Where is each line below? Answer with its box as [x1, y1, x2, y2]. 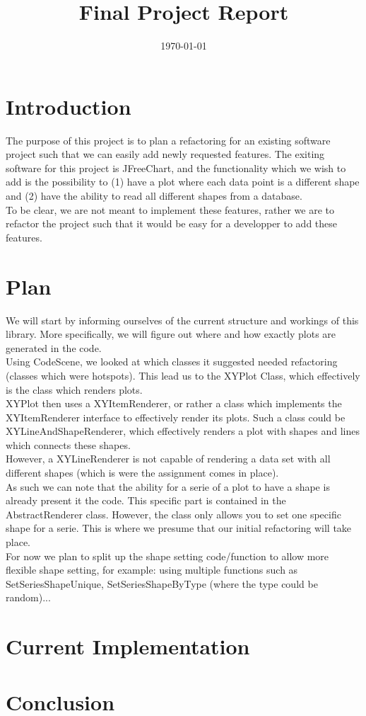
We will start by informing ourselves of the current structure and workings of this [6, 312, 359, 327]
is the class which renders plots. [6, 382, 143, 397]
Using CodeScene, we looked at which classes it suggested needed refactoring [6, 354, 338, 369]
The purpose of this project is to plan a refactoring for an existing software [6, 132, 331, 147]
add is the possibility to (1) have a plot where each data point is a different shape [6, 174, 360, 189]
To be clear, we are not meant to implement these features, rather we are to [6, 202, 335, 217]
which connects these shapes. [6, 437, 131, 452]
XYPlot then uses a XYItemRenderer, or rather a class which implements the [6, 396, 342, 411]
